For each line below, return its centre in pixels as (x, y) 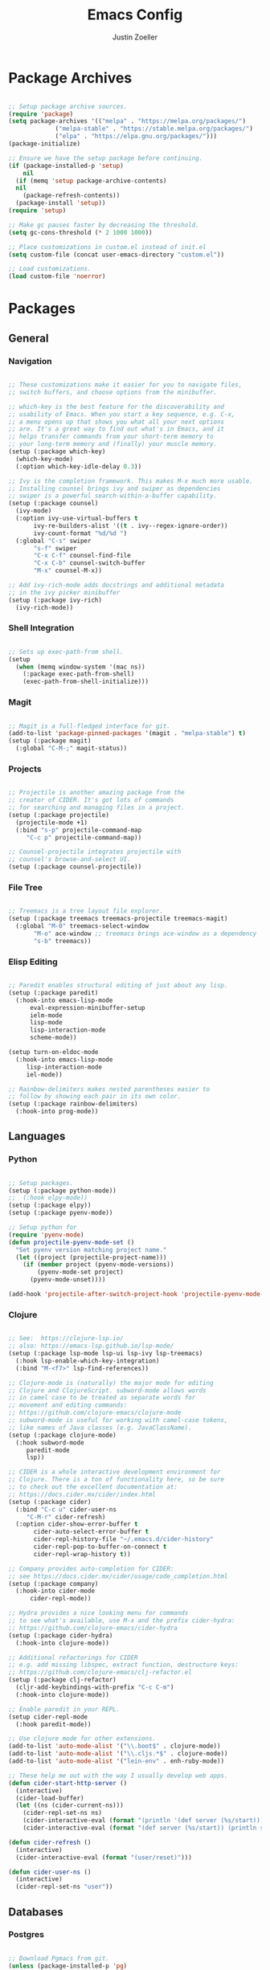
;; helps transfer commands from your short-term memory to (111, 437)
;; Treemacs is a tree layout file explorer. (86, 911)
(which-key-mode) (45, 459)
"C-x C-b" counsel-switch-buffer (90, 563)
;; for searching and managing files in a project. (96, 808)
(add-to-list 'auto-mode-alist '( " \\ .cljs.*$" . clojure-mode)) (118, 1754)
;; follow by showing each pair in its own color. (95, 1097)
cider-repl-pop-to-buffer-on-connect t (100, 1547)
